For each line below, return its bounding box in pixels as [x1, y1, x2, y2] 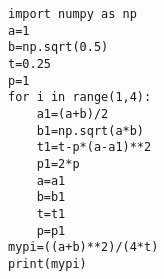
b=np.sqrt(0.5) [8, 40, 109, 55]
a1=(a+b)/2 [36, 106, 109, 121]
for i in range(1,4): [8, 90, 152, 105]
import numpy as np [8, 7, 137, 21]
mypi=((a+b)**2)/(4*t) [8, 240, 159, 255]
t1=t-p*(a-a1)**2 [36, 140, 152, 155]
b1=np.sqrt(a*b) [36, 123, 145, 138]
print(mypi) [8, 256, 87, 271]
